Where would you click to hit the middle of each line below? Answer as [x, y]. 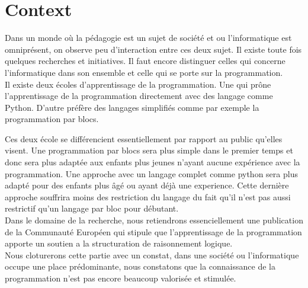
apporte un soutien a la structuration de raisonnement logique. [119, 243]
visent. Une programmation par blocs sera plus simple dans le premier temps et [149, 150]
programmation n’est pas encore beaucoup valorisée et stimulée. [121, 278]
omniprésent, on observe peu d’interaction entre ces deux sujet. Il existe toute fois [153, 49]
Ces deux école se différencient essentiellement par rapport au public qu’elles [144, 138]
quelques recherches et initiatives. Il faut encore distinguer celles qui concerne [145, 61]
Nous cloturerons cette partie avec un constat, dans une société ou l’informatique [152, 255]
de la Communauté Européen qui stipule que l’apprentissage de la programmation [153, 231]
